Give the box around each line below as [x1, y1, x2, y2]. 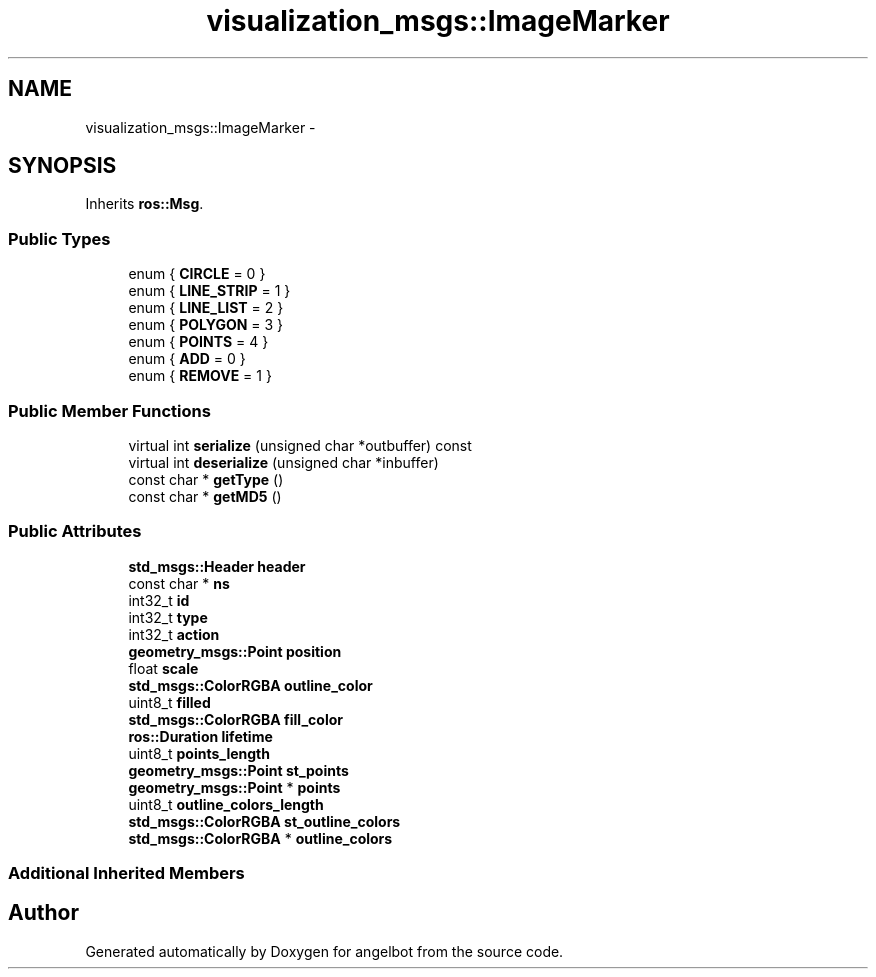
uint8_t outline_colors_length [128, 795, 324, 813]
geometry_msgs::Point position [128, 642, 342, 660]
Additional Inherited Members [8, 863, 245, 884]
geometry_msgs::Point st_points [128, 761, 349, 779]
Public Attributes [8, 521, 142, 542]
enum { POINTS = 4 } [128, 333, 269, 351]
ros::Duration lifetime [128, 727, 273, 745]
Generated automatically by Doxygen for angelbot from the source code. [85, 942, 564, 960]
